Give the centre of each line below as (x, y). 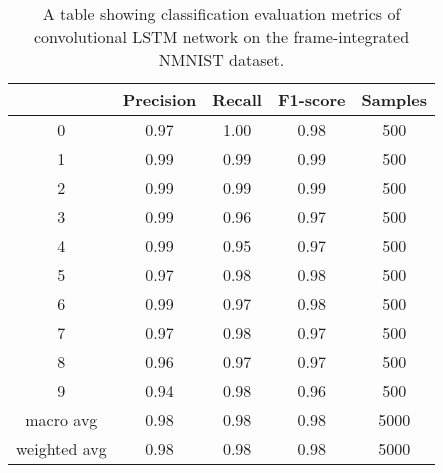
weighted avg (61, 448)
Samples (394, 99)
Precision (159, 99)
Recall (237, 99)
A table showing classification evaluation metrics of (221, 13)
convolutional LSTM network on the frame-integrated (221, 36)
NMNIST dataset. (221, 59)
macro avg (61, 419)
